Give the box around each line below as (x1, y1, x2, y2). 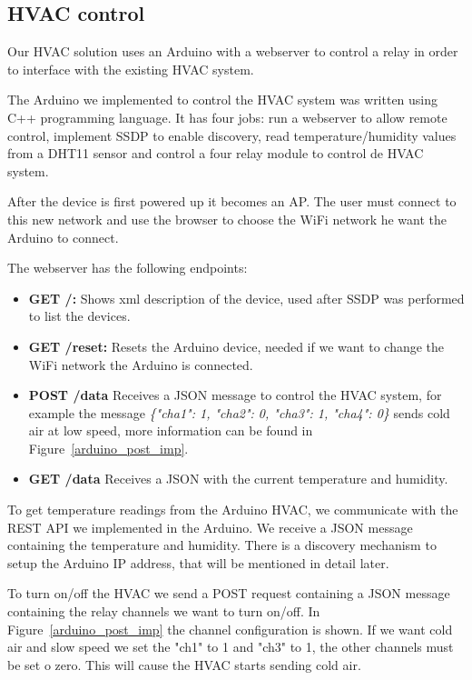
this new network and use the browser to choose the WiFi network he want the (7, 209, 447, 228)
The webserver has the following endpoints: (7, 258, 248, 277)
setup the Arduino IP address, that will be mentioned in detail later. (7, 553, 389, 572)
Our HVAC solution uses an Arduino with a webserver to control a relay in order (7, 42, 458, 61)
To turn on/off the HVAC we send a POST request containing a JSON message (7, 584, 450, 603)
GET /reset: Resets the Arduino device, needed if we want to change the (28, 336, 445, 355)
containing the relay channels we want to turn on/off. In (7, 602, 320, 621)
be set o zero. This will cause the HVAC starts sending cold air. (7, 655, 361, 674)
